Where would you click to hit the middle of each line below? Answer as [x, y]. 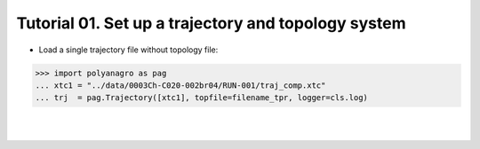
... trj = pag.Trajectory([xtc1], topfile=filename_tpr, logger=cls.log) [202, 98]
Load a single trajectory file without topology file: [128, 50]
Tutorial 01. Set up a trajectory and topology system [211, 23]
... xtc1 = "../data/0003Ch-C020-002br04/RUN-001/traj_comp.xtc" [180, 85]
